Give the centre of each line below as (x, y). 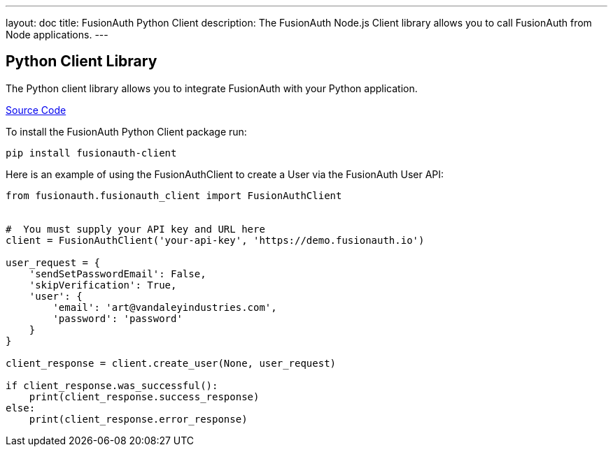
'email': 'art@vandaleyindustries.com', (165, 307)
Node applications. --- (57, 35)
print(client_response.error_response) (138, 419)
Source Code (36, 110)
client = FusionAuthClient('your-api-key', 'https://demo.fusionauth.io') (215, 240)
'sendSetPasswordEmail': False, (118, 274)
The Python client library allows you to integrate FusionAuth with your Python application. (212, 88)
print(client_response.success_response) (144, 396)
